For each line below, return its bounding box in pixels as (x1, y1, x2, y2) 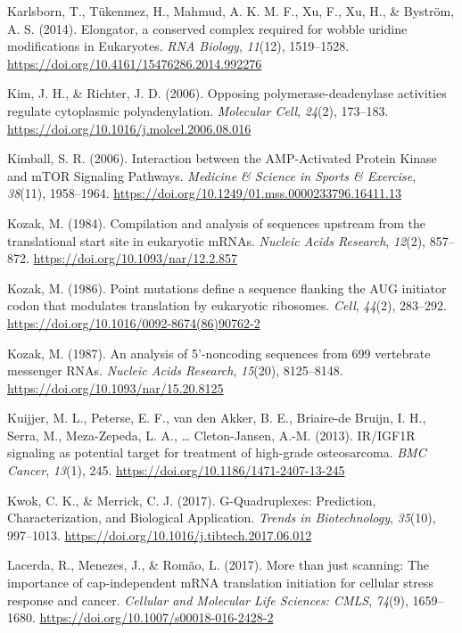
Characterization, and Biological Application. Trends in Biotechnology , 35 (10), (7, 508, 436, 527)
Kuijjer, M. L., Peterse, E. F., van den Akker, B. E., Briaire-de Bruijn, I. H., (7, 408, 426, 427)
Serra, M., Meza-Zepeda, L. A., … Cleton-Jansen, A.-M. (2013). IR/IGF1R (7, 425, 416, 444)
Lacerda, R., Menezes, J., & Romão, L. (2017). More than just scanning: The (7, 555, 429, 574)
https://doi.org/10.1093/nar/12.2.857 (33, 249, 238, 267)
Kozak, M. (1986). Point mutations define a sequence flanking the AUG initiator (7, 278, 447, 297)
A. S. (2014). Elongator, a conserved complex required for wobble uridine (7, 19, 408, 37)
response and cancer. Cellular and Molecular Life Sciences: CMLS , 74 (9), (7, 590, 408, 609)
